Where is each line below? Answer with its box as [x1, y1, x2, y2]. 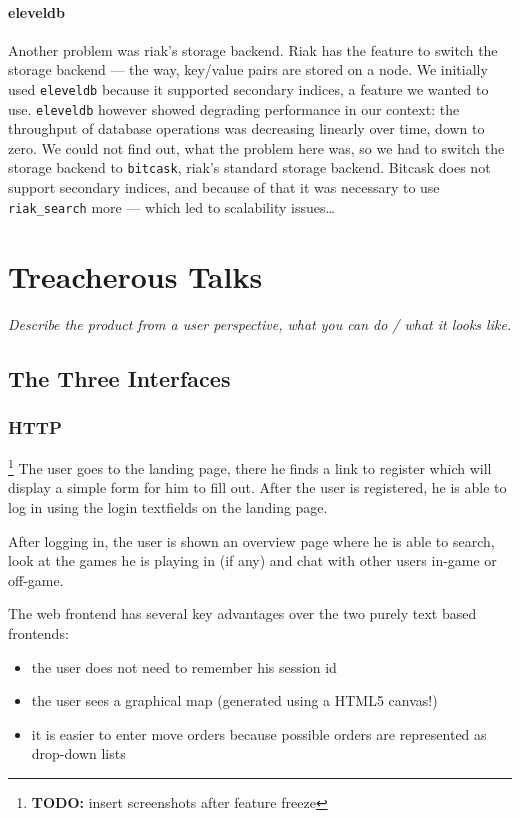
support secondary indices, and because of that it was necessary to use [8, 177, 440, 198]
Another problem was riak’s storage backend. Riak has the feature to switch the [8, 39, 498, 60]
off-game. [8, 569, 64, 590]
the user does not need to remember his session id [31, 656, 337, 677]
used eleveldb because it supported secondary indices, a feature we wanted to [8, 78, 489, 99]
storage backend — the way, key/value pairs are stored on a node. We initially [8, 59, 488, 80]
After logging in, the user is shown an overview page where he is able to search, [8, 530, 495, 551]
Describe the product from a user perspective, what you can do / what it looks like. [8, 313, 512, 334]
